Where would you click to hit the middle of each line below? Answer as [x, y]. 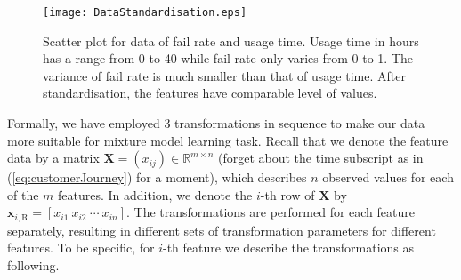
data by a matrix [53, 158]
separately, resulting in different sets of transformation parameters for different [222, 230]
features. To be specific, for [81, 248]
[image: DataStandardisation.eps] [145, 12]
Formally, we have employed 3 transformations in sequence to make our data [216, 123]
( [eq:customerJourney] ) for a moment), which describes [157, 177]
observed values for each [388, 177]
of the [23, 194]
